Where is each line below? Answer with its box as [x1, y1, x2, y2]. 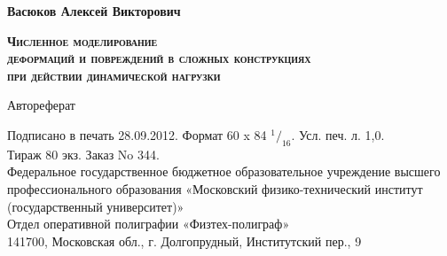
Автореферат [7, 96, 75, 114]
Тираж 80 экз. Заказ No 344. [7, 144, 160, 163]
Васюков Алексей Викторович [7, 2, 181, 19]
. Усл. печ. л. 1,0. [291, 125, 385, 144]
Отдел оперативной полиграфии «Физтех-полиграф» [7, 214, 290, 233]
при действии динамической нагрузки [7, 66, 221, 84]
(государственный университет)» [7, 197, 184, 215]
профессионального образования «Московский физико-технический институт [7, 179, 423, 198]
